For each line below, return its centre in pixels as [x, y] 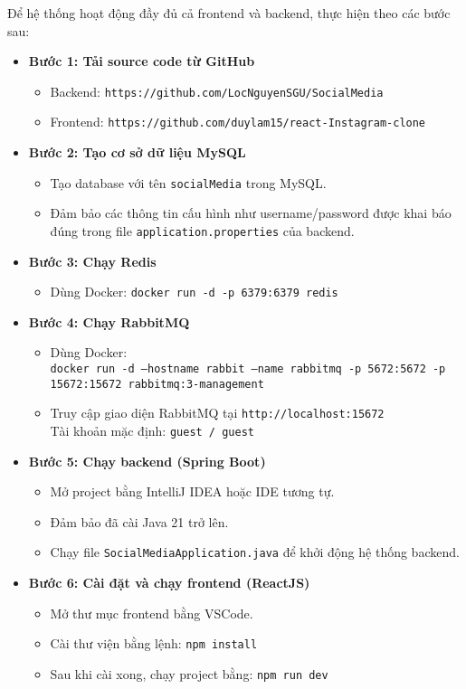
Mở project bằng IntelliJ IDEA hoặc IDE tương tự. [192, 491]
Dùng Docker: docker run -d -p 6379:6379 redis [194, 292]
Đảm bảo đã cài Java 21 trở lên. [139, 521]
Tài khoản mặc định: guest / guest [152, 430]
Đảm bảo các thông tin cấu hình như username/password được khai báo [251, 213]
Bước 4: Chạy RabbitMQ [109, 321]
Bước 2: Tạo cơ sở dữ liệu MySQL [137, 152]
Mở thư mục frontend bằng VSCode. [152, 613]
